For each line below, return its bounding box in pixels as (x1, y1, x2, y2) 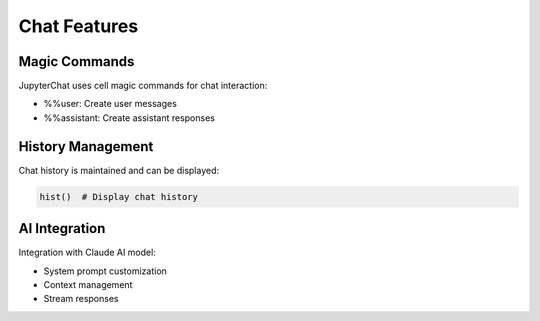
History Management (18, 138, 154, 155)
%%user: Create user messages (43, 98, 177, 110)
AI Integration (18, 220, 106, 237)
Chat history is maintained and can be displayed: (18, 164, 220, 176)
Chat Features (18, 15, 139, 37)
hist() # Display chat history (39, 191, 199, 202)
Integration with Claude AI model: (18, 246, 157, 259)
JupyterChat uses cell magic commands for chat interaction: (18, 80, 268, 92)
